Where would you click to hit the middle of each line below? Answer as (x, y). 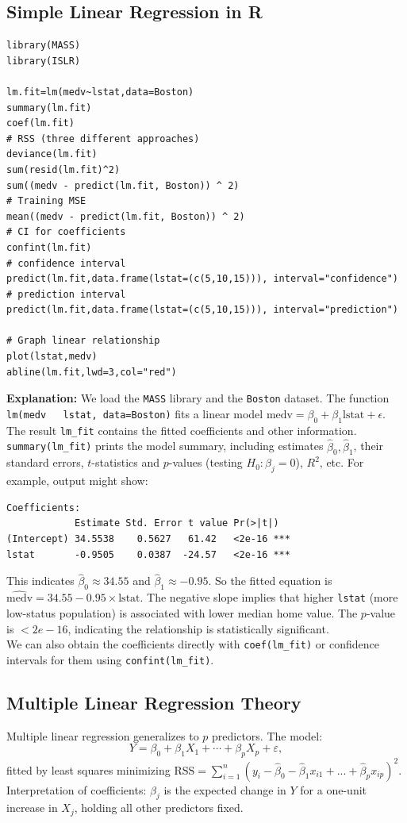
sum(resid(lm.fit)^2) (63, 169)
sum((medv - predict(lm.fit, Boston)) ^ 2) (123, 185)
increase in (32, 808)
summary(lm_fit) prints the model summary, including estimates (165, 446)
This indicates (40, 581)
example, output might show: (77, 481)
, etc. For (342, 462)
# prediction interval (66, 294)
